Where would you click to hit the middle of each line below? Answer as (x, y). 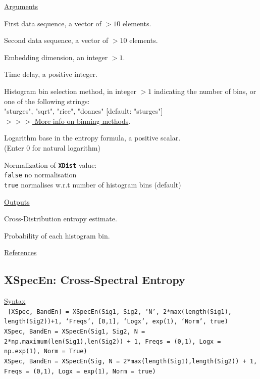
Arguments (21, 6)
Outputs (17, 201)
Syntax (15, 301)
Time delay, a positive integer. (51, 74)
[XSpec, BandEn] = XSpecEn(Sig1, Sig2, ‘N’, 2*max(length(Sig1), (120, 312)
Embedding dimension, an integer (56, 57)
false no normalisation (40, 175)
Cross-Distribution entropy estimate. (61, 219)
